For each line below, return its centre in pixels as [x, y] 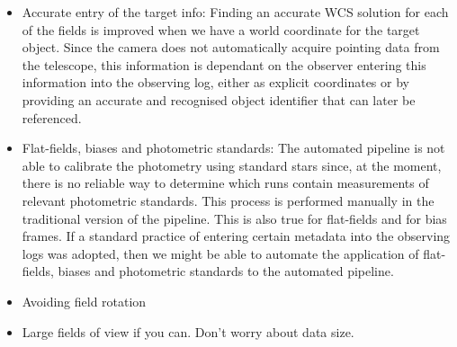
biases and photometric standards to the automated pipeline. [226, 271]
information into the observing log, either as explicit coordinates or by [215, 82]
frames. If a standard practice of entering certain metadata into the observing [236, 236]
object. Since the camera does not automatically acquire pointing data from [231, 47]
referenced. [52, 117]
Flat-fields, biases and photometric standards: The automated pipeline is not [233, 148]
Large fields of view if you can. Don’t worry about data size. [188, 331]
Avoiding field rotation [84, 301]
